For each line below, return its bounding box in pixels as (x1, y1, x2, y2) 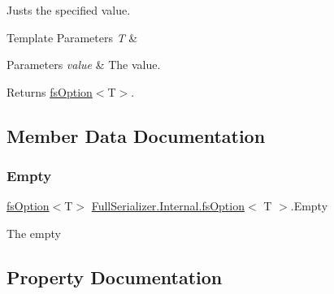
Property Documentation (7, 264, 223, 289)
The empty (7, 224, 61, 241)
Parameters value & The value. (7, 56, 161, 73)
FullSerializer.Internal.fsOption (91, 197, 245, 214)
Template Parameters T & (7, 28, 138, 45)
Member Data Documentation (7, 123, 266, 148)
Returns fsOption (7, 83, 93, 100)
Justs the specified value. (7, 2, 131, 18)
